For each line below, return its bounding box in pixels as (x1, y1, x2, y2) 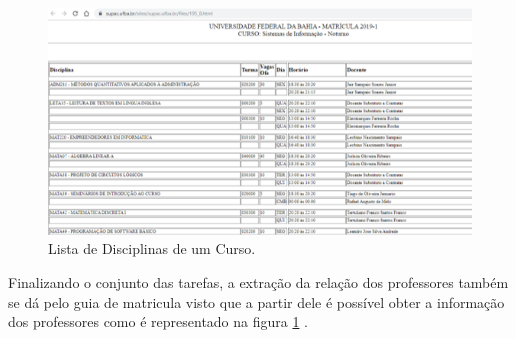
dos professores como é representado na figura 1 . (8, 311, 308, 332)
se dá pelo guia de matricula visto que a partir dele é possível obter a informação (8, 291, 505, 312)
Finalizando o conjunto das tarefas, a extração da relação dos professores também (8, 272, 509, 293)
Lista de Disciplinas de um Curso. (48, 238, 256, 259)
